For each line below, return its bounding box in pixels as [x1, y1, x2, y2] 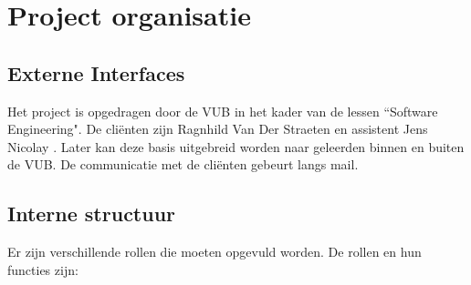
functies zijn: [7, 260, 78, 279]
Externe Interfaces [7, 58, 185, 87]
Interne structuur [7, 199, 176, 228]
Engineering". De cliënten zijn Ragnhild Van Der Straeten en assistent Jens [7, 119, 428, 138]
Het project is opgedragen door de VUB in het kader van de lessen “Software [7, 101, 438, 120]
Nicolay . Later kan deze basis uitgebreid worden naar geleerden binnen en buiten [7, 137, 465, 156]
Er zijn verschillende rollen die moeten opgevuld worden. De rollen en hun [7, 242, 422, 261]
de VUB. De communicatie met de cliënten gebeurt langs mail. [7, 155, 359, 174]
